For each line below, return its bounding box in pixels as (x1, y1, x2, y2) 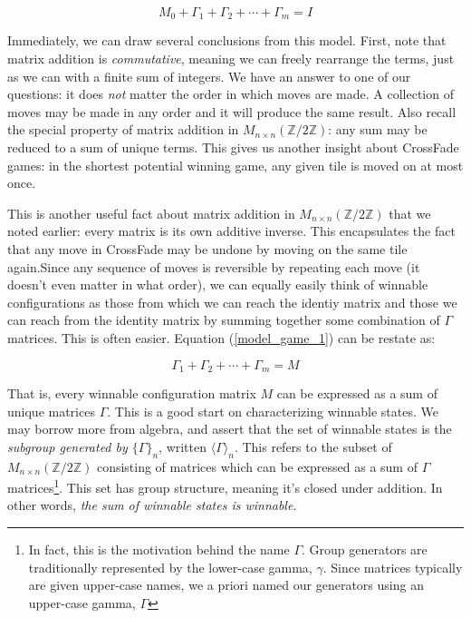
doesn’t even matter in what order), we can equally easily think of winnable (7, 275, 428, 294)
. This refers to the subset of (234, 437, 392, 456)
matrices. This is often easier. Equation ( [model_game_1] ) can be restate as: (7, 328, 436, 347)
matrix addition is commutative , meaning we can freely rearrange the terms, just (7, 49, 455, 68)
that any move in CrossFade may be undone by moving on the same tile (7, 239, 408, 258)
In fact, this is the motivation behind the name (28, 540, 290, 559)
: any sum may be (328, 120, 428, 139)
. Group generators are (302, 540, 428, 559)
